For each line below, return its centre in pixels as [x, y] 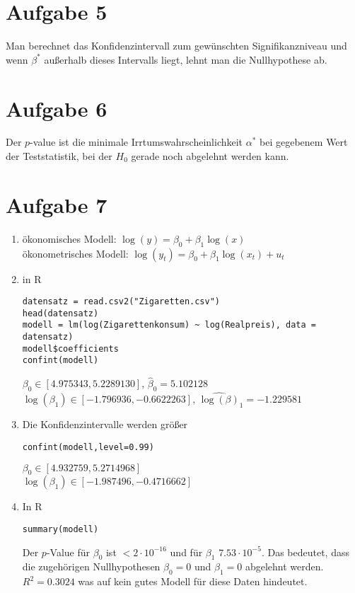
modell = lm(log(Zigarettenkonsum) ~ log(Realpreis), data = [169, 325]
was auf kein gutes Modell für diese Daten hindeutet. [193, 581]
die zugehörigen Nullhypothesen [91, 566]
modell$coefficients [70, 349]
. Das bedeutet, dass [305, 552]
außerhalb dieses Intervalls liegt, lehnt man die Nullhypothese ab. [186, 59]
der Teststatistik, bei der [59, 156]
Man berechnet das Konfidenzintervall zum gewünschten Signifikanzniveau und [176, 46]
